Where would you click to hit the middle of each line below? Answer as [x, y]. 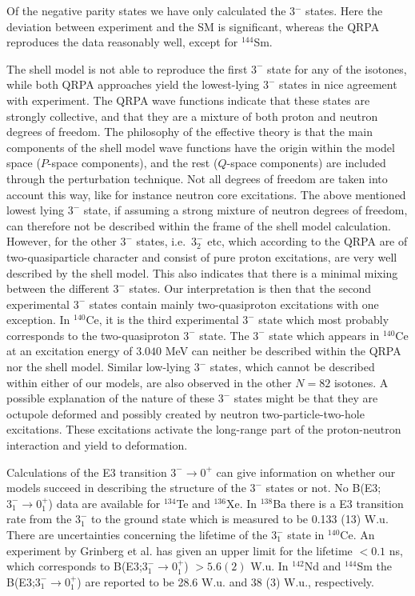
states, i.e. [161, 241]
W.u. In [269, 566]
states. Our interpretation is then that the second [250, 288]
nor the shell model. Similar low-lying [99, 367]
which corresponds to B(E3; [74, 566]
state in [306, 534]
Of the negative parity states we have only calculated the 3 [151, 10]
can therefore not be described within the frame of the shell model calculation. [199, 225]
